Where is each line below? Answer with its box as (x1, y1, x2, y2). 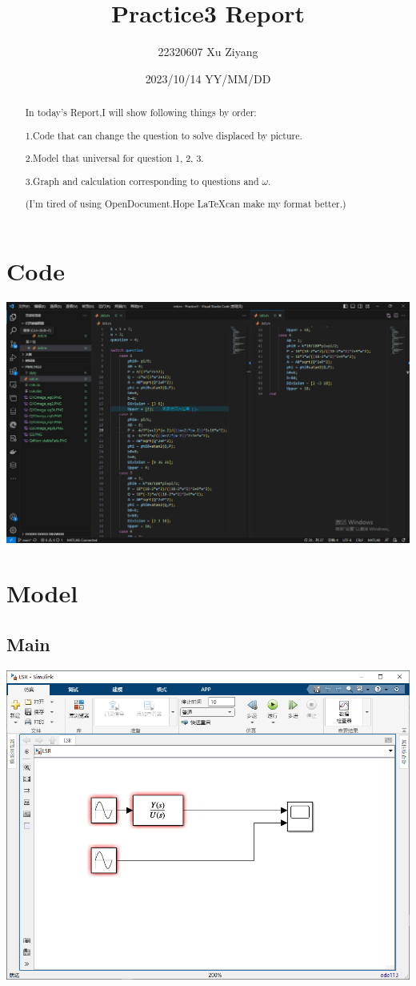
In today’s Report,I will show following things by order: (25, 106, 257, 119)
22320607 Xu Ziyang (158, 43, 258, 60)
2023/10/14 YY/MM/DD (145, 70, 271, 87)
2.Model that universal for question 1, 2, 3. (25, 151, 204, 165)
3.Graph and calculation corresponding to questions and (25, 174, 259, 187)
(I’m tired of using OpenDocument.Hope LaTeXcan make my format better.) (25, 197, 346, 211)
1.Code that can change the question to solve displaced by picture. (25, 128, 302, 142)
